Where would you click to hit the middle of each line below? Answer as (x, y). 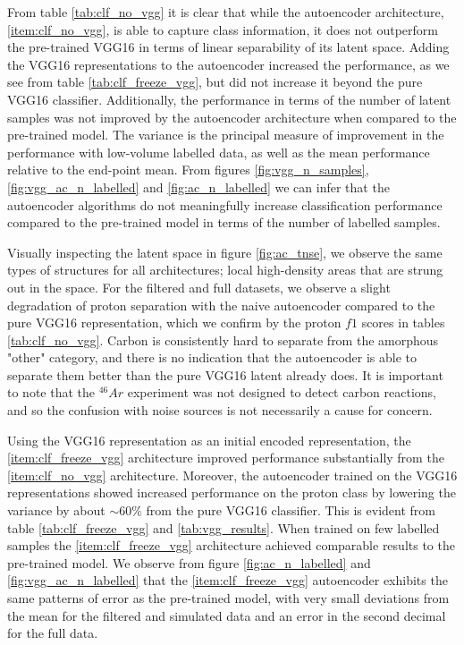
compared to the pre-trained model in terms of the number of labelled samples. (224, 222)
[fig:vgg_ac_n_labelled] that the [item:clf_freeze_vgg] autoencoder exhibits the (228, 580)
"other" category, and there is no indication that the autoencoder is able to (212, 357)
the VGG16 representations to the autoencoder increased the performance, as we (228, 64)
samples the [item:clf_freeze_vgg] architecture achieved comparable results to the (231, 545)
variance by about (56, 510)
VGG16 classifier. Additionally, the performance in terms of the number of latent (229, 99)
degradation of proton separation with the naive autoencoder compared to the (221, 305)
